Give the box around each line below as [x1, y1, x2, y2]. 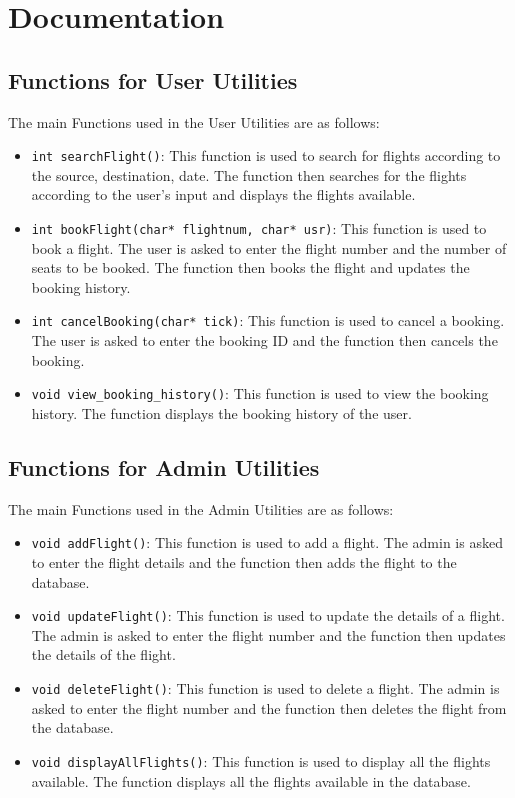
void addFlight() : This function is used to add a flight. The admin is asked [31, 532, 503, 553]
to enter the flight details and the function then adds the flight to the [31, 552, 457, 572]
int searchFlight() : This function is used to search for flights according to [31, 145, 501, 166]
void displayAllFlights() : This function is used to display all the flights [31, 750, 491, 771]
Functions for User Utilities [8, 64, 298, 95]
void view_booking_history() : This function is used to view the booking [31, 383, 489, 404]
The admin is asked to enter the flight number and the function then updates [31, 624, 506, 645]
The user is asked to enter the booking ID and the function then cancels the [31, 330, 498, 351]
